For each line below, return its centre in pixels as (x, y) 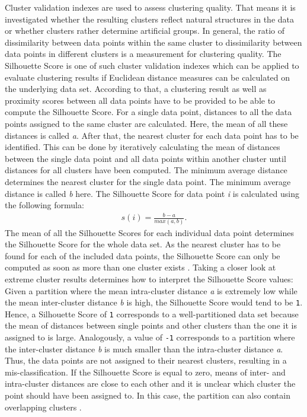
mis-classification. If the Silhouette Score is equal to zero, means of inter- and (145, 372)
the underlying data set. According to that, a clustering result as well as (136, 89)
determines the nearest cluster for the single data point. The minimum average (148, 181)
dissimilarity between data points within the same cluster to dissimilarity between (153, 42)
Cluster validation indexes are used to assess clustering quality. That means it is (150, 7)
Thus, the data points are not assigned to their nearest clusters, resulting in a (146, 360)
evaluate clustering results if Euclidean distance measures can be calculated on (148, 77)
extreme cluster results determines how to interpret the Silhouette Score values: (149, 278)
